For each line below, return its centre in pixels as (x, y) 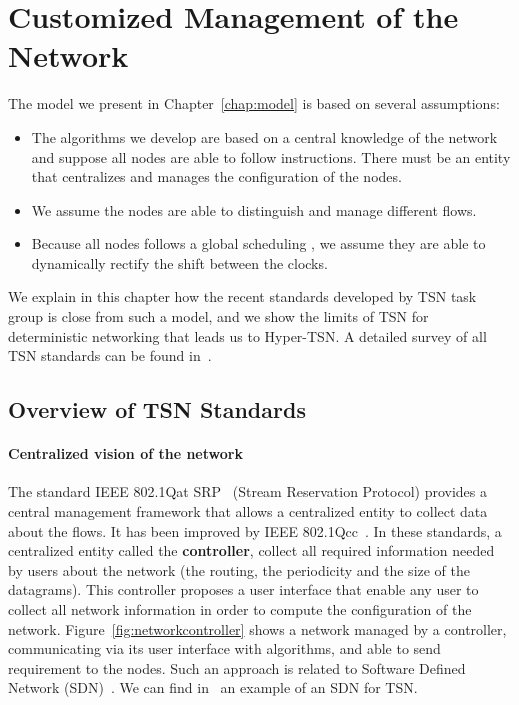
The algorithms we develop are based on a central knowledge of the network (264, 136)
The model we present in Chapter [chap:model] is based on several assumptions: (254, 103)
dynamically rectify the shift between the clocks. (179, 262)
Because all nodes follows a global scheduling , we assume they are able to (258, 243)
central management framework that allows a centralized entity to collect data (248, 511)
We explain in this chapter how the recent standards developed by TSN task (242, 296)
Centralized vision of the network (125, 453)
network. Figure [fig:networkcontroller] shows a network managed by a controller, (257, 628)
